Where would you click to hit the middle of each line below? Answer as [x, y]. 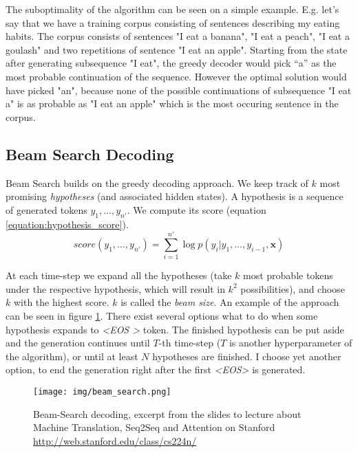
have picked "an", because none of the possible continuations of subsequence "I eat [179, 90]
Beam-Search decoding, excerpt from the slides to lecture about [167, 413]
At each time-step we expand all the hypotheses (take [119, 275]
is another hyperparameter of [291, 343]
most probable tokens [288, 275]
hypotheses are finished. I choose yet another [247, 356]
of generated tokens [46, 209]
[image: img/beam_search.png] [102, 392]
